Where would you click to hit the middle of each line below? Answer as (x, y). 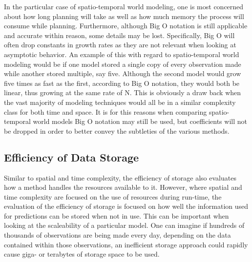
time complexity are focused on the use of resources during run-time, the (113, 196)
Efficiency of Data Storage (72, 157)
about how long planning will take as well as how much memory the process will (124, 16)
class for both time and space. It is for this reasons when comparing (105, 111)
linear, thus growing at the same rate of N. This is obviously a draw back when (123, 92)
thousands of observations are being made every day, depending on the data (117, 235)
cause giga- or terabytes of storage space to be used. (82, 254)
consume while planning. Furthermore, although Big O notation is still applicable (126, 26)
